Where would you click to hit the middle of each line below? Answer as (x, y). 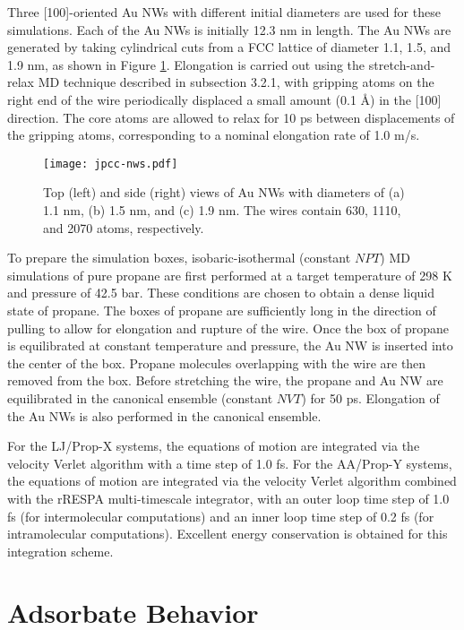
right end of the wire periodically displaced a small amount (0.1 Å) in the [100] (224, 99)
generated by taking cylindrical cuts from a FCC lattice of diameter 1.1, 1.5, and (229, 47)
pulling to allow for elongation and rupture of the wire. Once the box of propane (228, 328)
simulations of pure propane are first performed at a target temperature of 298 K (230, 275)
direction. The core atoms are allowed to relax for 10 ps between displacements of (231, 117)
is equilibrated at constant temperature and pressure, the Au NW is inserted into (230, 345)
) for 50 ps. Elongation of (370, 397)
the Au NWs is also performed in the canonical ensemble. (164, 415)
